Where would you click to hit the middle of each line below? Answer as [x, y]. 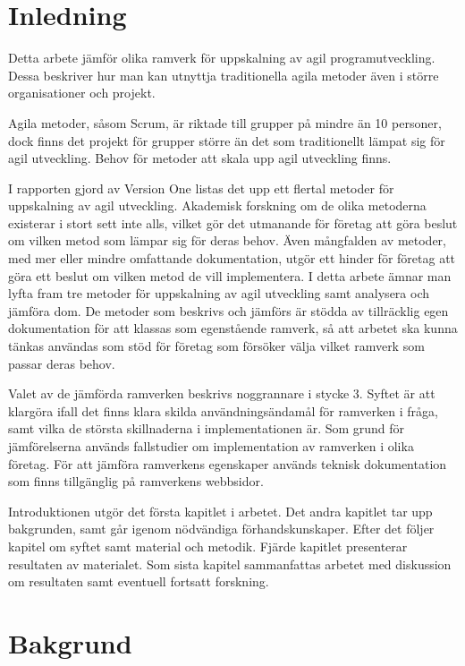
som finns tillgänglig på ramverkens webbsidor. [136, 481]
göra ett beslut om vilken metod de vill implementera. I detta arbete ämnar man [230, 275]
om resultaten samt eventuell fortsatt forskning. [139, 581]
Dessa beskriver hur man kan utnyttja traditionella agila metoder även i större [224, 75]
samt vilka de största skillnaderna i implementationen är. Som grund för [207, 428]
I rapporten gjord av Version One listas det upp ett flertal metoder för [201, 188]
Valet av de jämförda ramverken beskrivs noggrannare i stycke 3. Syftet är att [222, 393]
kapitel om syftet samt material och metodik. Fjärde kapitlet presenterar [208, 546]
